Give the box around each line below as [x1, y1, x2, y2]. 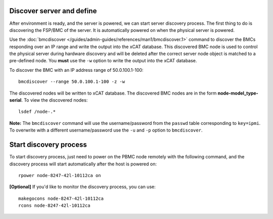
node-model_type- [217, 90, 259, 96]
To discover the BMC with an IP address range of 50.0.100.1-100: [9, 67, 144, 73]
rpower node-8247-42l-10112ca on [18, 172, 101, 178]
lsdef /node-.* [18, 109, 56, 115]
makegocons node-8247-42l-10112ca [18, 195, 104, 201]
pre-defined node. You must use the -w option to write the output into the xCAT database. [9, 58, 197, 64]
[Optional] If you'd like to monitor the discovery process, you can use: [9, 184, 156, 190]
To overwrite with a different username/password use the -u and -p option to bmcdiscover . [9, 127, 203, 134]
